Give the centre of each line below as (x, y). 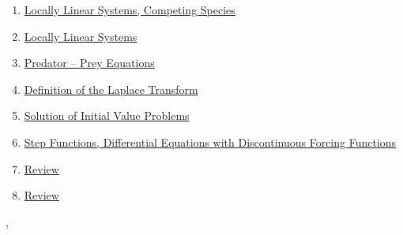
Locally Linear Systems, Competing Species (130, 9)
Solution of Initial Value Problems (107, 116)
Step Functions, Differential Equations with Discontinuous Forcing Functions (210, 142)
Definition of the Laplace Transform (111, 89)
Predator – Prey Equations (89, 63)
